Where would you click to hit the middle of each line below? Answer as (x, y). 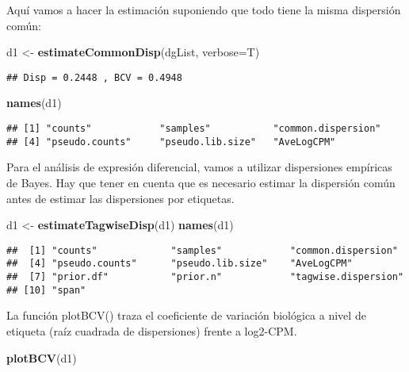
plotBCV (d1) (42, 357)
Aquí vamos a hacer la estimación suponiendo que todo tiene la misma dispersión (204, 10)
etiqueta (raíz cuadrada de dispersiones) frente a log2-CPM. (152, 330)
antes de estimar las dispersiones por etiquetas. (120, 198)
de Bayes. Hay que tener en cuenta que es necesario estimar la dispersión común (201, 182)
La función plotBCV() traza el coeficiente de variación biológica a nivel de (186, 315)
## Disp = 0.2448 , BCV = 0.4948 (94, 77)
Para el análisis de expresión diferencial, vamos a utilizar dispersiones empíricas (199, 167)
